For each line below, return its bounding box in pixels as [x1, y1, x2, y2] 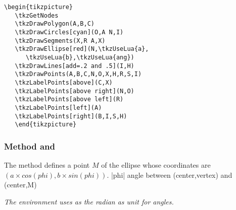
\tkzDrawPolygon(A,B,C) [15, 20, 95, 28]
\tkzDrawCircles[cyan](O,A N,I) [15, 28, 124, 36]
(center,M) [4, 179, 37, 190]
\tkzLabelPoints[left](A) [15, 104, 102, 111]
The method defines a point [4, 160, 90, 170]
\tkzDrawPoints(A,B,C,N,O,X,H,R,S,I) [15, 71, 142, 78]
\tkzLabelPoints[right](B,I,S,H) [15, 112, 127, 120]
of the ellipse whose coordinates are [101, 160, 211, 170]
